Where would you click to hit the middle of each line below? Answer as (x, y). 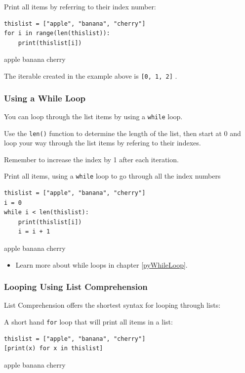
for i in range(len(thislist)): (57, 33)
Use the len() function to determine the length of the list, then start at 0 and (122, 133)
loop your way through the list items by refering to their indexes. (102, 143)
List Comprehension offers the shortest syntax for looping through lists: (112, 305)
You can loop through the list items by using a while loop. (93, 116)
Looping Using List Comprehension (76, 287)
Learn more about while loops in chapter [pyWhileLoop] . (102, 264)
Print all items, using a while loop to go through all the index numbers (112, 176)
